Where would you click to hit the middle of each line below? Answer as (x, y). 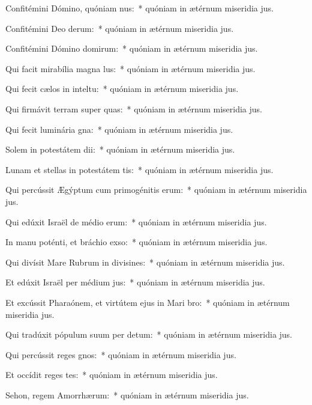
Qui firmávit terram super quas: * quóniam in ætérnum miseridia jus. (134, 108)
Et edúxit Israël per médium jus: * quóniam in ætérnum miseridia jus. (135, 282)
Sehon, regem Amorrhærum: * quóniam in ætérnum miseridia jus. (127, 394)
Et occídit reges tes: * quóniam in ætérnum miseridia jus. (112, 375)
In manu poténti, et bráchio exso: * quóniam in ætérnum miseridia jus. (136, 242)
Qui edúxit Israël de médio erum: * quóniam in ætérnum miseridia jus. (136, 221)
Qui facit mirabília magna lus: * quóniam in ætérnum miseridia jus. (130, 68)
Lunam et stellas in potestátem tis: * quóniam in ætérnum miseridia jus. (139, 169)
